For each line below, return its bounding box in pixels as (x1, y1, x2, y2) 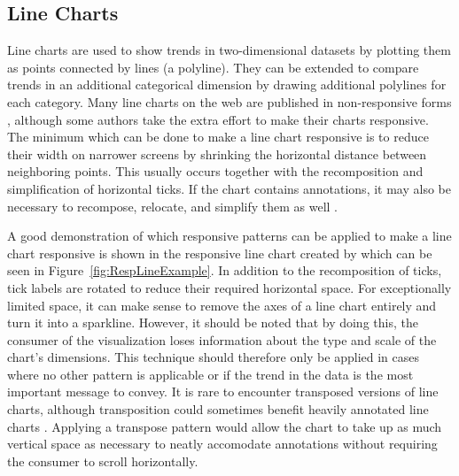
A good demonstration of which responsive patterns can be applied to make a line (7, 226, 452, 245)
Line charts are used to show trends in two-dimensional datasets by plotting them (7, 41, 451, 59)
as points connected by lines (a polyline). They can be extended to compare (7, 58, 419, 76)
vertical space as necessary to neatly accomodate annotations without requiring (7, 434, 438, 453)
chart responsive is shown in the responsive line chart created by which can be (7, 243, 432, 262)
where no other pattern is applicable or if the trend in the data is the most (7, 365, 414, 383)
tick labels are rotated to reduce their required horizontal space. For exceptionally (7, 278, 452, 296)
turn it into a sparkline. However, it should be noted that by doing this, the (7, 313, 418, 332)
